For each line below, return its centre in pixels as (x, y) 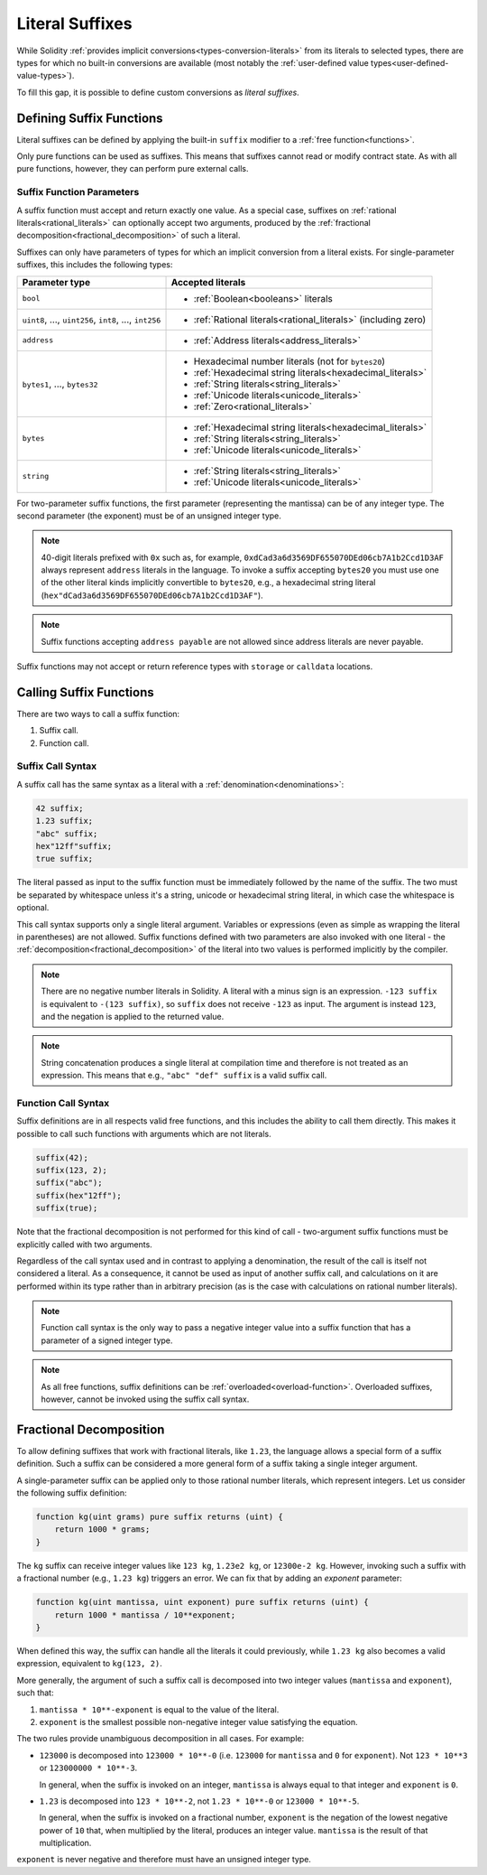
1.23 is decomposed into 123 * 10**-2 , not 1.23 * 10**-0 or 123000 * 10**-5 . (199, 1801)
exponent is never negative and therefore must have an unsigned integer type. (164, 1860)
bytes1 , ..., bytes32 (60, 384)
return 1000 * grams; (102, 1530)
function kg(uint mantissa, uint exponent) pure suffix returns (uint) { (202, 1602)
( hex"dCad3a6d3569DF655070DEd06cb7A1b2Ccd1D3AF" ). (152, 595)
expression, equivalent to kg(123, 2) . (89, 1664)
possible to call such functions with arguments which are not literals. (144, 1133)
